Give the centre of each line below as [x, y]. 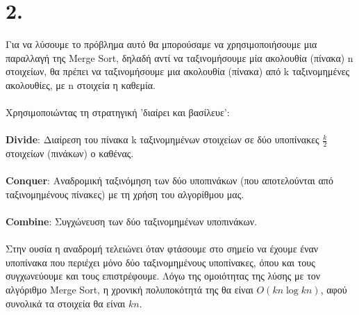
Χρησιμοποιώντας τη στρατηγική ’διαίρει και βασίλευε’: [118, 112]
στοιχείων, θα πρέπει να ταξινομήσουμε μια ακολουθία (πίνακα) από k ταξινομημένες [178, 71]
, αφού [334, 290]
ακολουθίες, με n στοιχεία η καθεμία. [81, 84]
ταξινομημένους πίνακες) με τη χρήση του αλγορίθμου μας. [125, 194]
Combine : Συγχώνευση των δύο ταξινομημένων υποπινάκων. [131, 221]
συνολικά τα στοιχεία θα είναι [66, 303]
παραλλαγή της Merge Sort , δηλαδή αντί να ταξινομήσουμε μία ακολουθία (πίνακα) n [179, 57]
